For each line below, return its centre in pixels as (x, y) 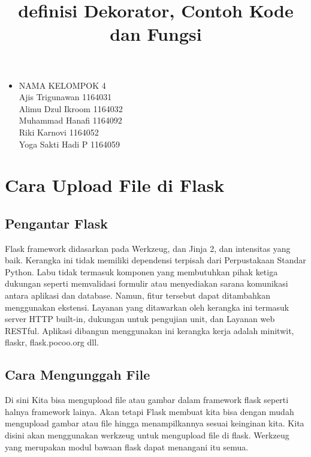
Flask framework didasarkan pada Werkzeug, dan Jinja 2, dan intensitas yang (148, 248)
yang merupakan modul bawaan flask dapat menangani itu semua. (127, 447)
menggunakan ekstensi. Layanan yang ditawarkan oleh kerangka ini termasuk (147, 307)
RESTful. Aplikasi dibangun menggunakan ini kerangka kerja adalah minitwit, (150, 330)
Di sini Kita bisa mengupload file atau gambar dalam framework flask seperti (147, 400)
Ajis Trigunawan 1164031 (65, 97)
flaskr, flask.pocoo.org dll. (52, 342)
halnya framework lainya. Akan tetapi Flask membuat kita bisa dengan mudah (150, 411)
